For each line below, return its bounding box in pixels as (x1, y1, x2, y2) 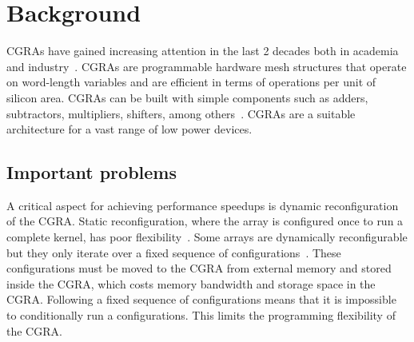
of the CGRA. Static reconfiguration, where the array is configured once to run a (6, 213, 404, 229)
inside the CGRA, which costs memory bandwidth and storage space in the (6, 275, 376, 292)
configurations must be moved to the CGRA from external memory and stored (6, 260, 392, 276)
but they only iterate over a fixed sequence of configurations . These (6, 244, 341, 260)
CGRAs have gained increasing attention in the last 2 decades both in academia (6, 42, 399, 59)
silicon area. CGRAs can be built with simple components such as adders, (6, 89, 368, 105)
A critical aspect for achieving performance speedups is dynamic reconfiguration (6, 197, 399, 213)
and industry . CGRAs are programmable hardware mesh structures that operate (6, 58, 407, 74)
